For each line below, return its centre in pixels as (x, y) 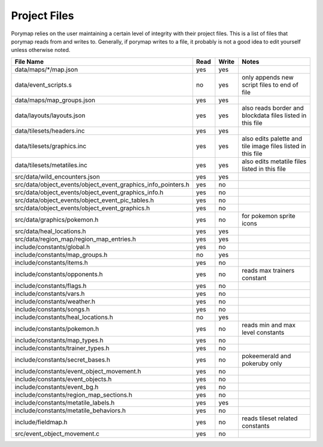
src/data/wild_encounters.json (57, 176)
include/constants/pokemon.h (57, 329)
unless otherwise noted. (41, 50)
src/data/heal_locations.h (50, 231)
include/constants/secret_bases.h (63, 360)
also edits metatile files (274, 161)
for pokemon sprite (268, 216)
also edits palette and (272, 139)
